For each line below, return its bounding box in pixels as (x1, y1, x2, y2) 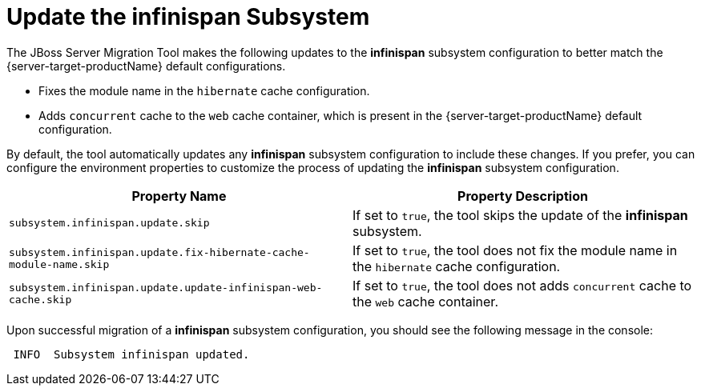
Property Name (131, 187, 227, 204)
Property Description (457, 187, 588, 204)
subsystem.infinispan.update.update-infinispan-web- (9, 281, 323, 294)
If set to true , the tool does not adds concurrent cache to (353, 277, 692, 294)
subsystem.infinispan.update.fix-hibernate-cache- (9, 246, 310, 258)
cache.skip (9, 293, 72, 306)
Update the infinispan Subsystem (6, 3, 370, 30)
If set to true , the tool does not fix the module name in (353, 242, 678, 258)
